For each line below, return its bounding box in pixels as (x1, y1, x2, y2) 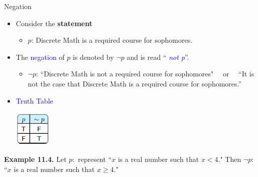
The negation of (16, 51, 65, 62)
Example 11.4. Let (4, 154, 67, 164)
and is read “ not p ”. (126, 51, 189, 62)
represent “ (78, 154, 112, 164)
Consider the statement (16, 18, 92, 28)
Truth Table (16, 95, 53, 106)
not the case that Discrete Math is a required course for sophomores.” (28, 78, 242, 88)
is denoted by (73, 51, 114, 62)
